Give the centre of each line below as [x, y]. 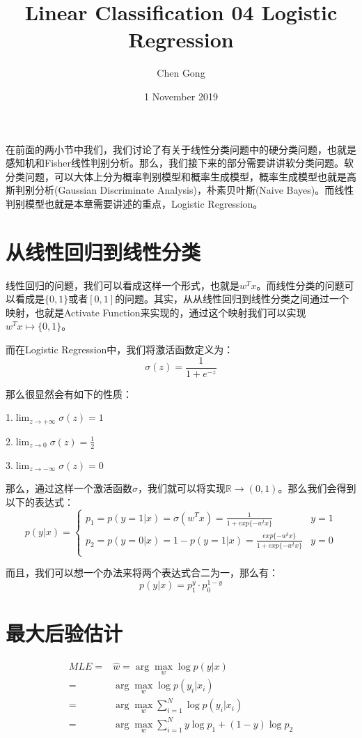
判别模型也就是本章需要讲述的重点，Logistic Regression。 [134, 203]
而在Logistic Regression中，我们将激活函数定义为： [120, 349]
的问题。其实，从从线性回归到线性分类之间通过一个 [232, 299]
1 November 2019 [181, 96]
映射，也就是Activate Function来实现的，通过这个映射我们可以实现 [156, 312]
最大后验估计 [64, 633]
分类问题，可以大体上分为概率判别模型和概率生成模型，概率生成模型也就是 [176, 176]
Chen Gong [181, 73]
